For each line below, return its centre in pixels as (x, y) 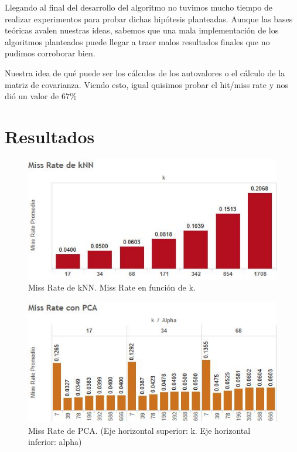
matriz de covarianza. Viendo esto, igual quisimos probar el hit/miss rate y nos (147, 84)
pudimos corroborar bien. (50, 53)
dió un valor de (32, 96)
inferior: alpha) (55, 442)
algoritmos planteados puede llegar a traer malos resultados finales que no (137, 41)
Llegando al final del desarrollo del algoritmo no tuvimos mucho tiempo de (139, 7)
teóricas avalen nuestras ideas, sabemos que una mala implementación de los (142, 30)
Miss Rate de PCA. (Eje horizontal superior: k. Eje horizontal (139, 430)
